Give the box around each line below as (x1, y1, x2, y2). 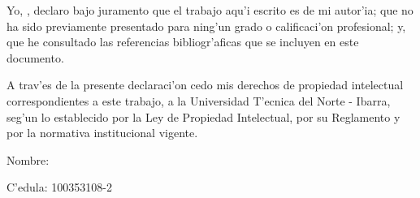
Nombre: (6, 151, 50, 168)
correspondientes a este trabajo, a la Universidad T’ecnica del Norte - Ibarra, (6, 92, 391, 109)
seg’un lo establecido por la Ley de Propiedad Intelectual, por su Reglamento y (6, 108, 401, 125)
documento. (6, 49, 64, 66)
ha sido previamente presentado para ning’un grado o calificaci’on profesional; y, (6, 17, 406, 34)
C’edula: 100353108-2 (6, 179, 112, 196)
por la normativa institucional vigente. (6, 124, 198, 141)
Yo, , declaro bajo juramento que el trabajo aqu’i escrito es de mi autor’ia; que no (6, 2, 414, 18)
